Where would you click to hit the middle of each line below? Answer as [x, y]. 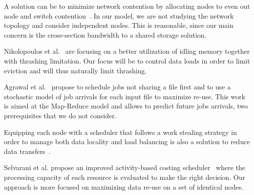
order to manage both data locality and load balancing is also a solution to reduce [127, 141]
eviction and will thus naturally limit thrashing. [75, 70]
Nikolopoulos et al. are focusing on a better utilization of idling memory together [127, 51]
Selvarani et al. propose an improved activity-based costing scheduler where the [125, 167]
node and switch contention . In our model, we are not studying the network [119, 15]
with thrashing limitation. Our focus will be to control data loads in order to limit [127, 60]
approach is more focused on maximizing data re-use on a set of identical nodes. [124, 186]
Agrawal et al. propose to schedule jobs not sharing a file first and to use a [117, 87]
